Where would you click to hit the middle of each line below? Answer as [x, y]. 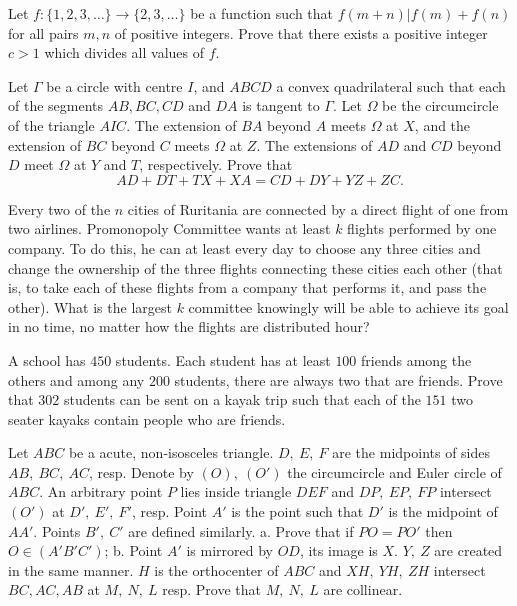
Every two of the [59, 208]
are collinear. [363, 589]
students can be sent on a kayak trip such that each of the [242, 399]
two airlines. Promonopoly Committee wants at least [169, 228]
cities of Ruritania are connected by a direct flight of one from [318, 208]
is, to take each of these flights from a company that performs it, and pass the [247, 287]
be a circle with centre [114, 85]
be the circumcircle [440, 105]
